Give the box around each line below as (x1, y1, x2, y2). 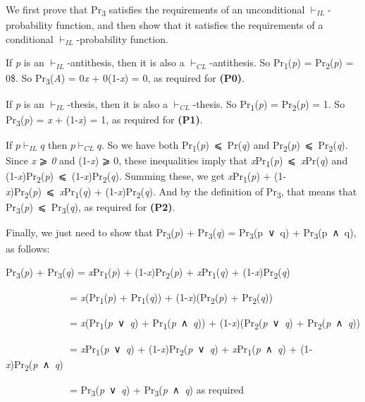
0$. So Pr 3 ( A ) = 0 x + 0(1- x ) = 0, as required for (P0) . (6, 71, 245, 87)
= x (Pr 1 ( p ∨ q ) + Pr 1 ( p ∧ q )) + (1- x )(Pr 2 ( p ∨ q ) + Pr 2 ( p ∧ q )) (69, 315, 361, 332)
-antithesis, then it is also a (67, 55, 185, 70)
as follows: (6, 240, 50, 255)
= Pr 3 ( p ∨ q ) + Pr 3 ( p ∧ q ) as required (69, 382, 245, 398)
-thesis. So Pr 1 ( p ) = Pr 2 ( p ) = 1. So (192, 96, 345, 113)
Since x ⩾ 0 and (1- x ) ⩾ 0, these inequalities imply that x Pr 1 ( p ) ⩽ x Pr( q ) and (6, 152, 348, 169)
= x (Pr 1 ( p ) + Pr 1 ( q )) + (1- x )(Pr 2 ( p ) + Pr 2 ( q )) (69, 290, 273, 307)
